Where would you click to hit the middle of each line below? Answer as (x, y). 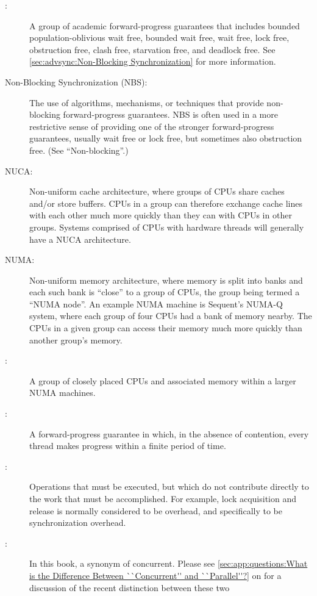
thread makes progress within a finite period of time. (128, 446)
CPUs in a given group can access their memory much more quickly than (166, 328)
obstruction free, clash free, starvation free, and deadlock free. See (152, 49)
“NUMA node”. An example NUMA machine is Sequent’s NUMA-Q (156, 303)
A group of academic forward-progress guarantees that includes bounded (165, 25)
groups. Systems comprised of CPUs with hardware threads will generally (167, 227)
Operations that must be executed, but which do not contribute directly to (169, 486)
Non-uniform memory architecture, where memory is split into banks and (166, 280)
